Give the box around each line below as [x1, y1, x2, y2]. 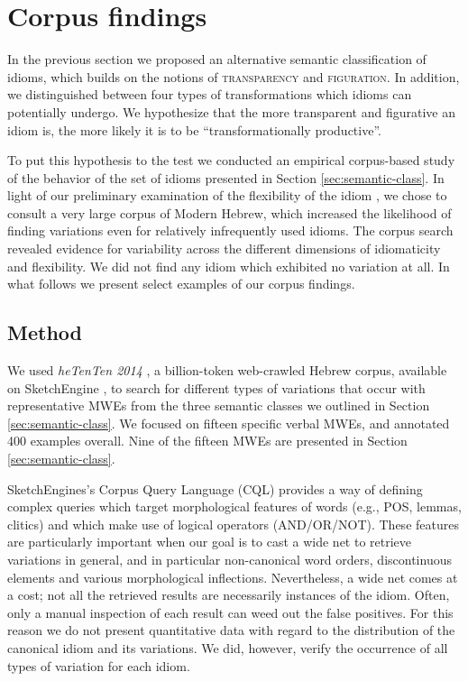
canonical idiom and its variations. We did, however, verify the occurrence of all [7, 638, 448, 657]
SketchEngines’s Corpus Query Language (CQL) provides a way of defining [7, 479, 423, 498]
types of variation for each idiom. [7, 656, 190, 675]
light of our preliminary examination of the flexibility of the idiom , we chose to [7, 186, 447, 205]
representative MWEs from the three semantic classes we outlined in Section [7, 396, 430, 415]
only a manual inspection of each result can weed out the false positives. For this [7, 603, 454, 621]
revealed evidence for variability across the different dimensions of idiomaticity [7, 239, 441, 258]
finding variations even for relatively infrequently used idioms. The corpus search [7, 221, 454, 240]
